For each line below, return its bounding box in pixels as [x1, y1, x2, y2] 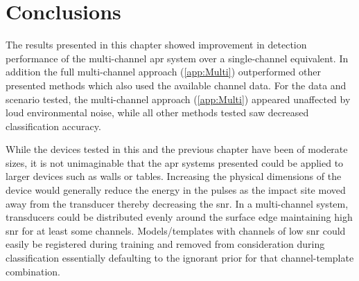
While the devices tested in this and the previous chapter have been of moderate [6, 142, 348, 156]
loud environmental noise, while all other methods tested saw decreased [6, 105, 309, 120]
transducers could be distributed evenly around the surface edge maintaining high [6, 210, 353, 224]
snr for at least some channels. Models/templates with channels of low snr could [6, 223, 346, 237]
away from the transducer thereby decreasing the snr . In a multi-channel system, [6, 196, 349, 210]
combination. [6, 264, 60, 278]
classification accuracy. [6, 118, 101, 133]
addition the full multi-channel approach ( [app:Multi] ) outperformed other [6, 64, 321, 79]
